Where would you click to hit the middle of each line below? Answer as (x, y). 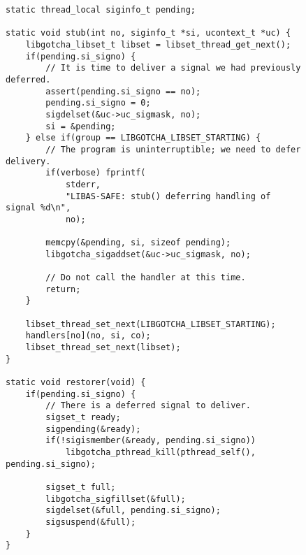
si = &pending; (81, 126)
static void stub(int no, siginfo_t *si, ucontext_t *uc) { (148, 33)
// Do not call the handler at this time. (146, 278)
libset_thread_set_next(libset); (103, 348)
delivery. (28, 161)
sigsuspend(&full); (91, 522)
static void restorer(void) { (76, 382)
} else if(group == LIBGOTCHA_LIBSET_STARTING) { (143, 138)
